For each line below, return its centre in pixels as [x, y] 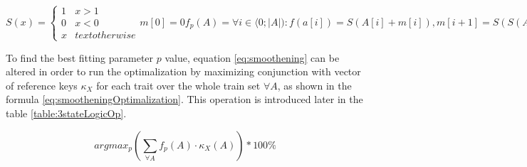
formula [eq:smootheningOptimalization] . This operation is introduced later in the [184, 99]
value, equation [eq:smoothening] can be [252, 57]
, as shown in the [314, 85]
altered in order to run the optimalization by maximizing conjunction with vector [183, 71]
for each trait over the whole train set [178, 85]
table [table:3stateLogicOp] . [66, 113]
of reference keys [42, 85]
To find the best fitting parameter [80, 57]
